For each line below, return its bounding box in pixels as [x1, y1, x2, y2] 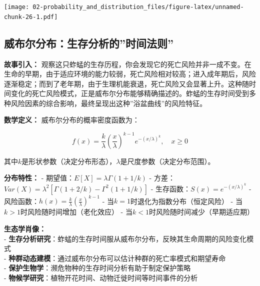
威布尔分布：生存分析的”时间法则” [4, 35, 173, 50]
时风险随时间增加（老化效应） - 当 [20, 206, 132, 217]
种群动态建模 [8, 252, 51, 263]
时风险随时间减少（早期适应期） [148, 206, 254, 217]
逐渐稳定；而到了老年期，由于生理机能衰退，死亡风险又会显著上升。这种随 [4, 78, 249, 88]
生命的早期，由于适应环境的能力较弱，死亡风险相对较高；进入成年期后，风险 [4, 68, 256, 79]
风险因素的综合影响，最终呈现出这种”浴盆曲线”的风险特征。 [10, 97, 207, 108]
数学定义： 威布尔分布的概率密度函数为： [4, 114, 139, 125]
